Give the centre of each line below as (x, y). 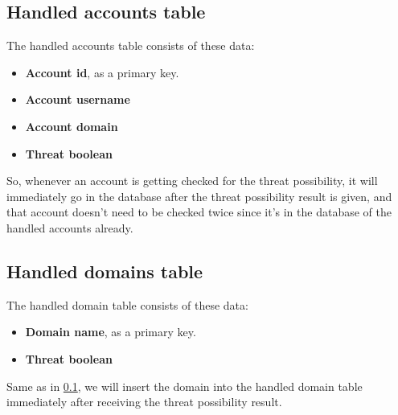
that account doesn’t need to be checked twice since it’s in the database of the (199, 212)
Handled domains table (105, 271)
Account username (78, 99)
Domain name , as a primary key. (111, 332)
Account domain (72, 126)
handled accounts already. (70, 227)
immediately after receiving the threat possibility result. (144, 402)
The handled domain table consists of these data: (127, 304)
